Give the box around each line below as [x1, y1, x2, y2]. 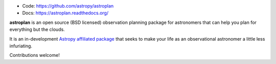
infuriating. [9, 43, 33, 49]
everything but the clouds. [9, 26, 65, 33]
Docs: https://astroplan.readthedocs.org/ [22, 10, 109, 16]
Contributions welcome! [9, 52, 60, 58]
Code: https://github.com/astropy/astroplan [22, 3, 114, 9]
